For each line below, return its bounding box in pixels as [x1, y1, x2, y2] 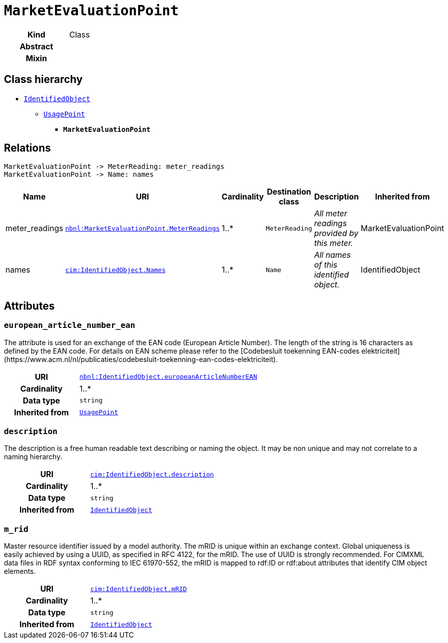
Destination [266, 187, 311, 197]
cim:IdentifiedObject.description [90, 470, 214, 478]
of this [314, 260, 337, 270]
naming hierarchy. [4, 452, 62, 461]
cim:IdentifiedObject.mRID [90, 585, 187, 593]
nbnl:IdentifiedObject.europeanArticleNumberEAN [79, 373, 257, 381]
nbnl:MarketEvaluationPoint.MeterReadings [65, 224, 220, 232]
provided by [314, 228, 359, 239]
